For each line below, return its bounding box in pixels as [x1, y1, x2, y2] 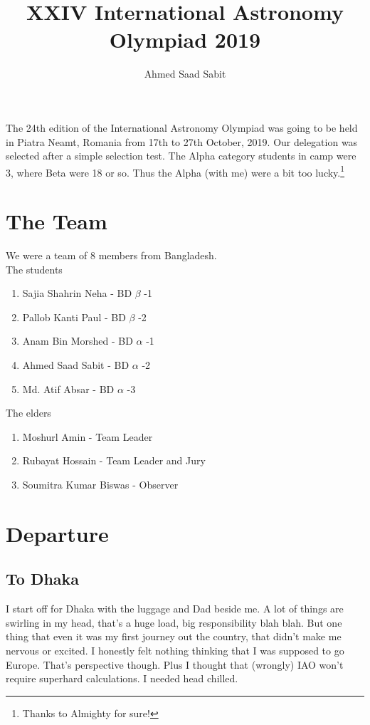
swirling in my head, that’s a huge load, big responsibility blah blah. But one [6, 615, 342, 630]
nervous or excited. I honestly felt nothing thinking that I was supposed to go [6, 642, 344, 657]
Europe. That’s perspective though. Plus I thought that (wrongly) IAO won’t [6, 657, 344, 672]
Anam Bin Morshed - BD [22, 333, 133, 348]
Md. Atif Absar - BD [22, 381, 115, 396]
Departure [6, 518, 109, 548]
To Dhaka [6, 568, 80, 590]
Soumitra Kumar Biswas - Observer [22, 477, 179, 491]
